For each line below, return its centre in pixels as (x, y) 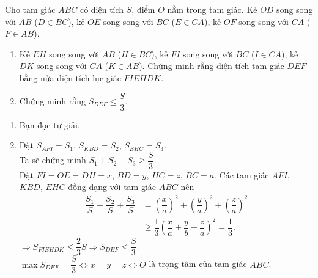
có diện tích (102, 9)
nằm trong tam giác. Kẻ (212, 9)
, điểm (143, 9)
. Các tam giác (242, 174)
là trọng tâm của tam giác (198, 264)
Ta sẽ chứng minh (53, 160)
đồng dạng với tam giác (112, 187)
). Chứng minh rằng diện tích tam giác (212, 66)
